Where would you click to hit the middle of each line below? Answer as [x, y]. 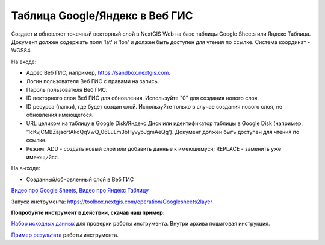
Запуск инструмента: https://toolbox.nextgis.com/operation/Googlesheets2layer [112, 202]
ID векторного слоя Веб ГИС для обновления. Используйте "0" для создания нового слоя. [142, 98]
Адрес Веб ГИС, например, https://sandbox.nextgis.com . [98, 73]
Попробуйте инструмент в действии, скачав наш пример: [88, 212]
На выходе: [26, 168]
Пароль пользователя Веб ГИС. [67, 89]
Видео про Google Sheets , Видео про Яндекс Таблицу [80, 191]
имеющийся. [43, 157]
